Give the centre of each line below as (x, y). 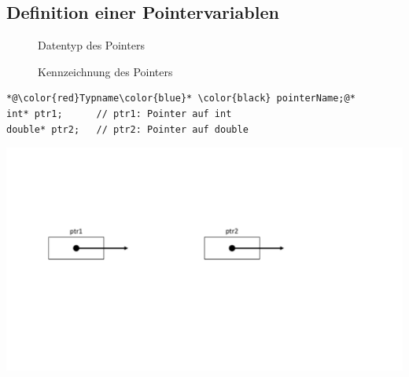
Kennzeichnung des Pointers (105, 71)
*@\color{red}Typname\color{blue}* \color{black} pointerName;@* (181, 99)
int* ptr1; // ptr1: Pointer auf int (119, 113)
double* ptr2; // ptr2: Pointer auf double (127, 129)
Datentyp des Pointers (91, 45)
